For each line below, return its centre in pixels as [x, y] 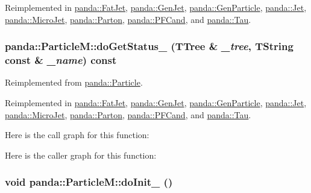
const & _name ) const [61, 60]
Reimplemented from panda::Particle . [74, 82]
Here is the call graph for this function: [77, 135]
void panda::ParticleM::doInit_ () [89, 182]
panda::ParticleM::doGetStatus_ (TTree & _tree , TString [149, 46]
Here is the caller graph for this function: [81, 155]
